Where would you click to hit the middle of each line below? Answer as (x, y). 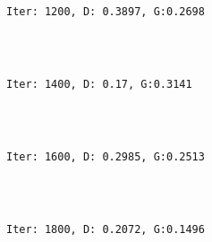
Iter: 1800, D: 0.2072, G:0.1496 (106, 229)
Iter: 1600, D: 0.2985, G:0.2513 (106, 157)
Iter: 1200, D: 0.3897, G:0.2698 (106, 12)
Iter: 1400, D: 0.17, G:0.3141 (99, 85)
